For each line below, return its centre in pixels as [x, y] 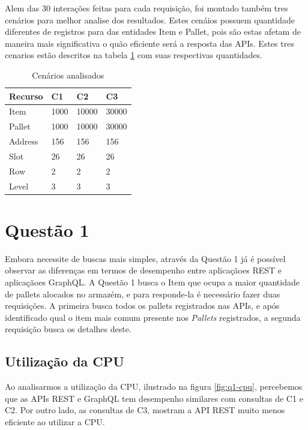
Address [24, 141]
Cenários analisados [68, 75]
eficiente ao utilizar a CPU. [55, 421]
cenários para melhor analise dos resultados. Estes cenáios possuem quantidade [150, 19]
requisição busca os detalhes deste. [68, 329]
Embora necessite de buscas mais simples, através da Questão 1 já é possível [145, 258]
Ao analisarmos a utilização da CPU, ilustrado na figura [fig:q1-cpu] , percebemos [154, 387]
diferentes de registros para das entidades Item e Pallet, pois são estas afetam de [153, 31]
